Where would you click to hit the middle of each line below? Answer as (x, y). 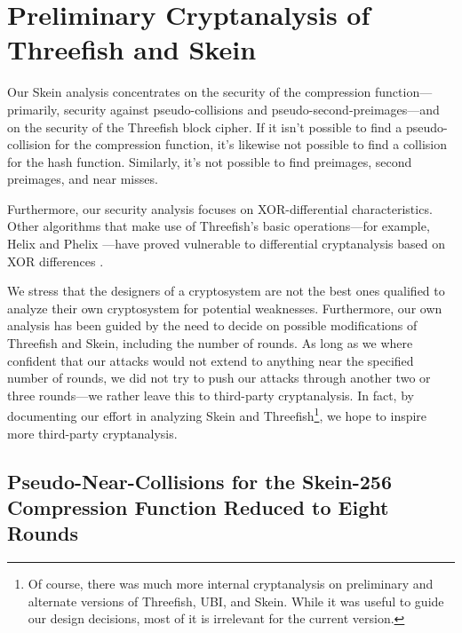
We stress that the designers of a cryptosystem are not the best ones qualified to (226, 291)
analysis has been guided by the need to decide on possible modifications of (212, 325)
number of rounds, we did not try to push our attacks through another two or (219, 378)
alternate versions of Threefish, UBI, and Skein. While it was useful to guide (236, 601)
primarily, (34, 109)
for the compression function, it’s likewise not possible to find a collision (251, 144)
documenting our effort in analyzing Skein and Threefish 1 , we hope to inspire (217, 415)
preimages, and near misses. (83, 179)
